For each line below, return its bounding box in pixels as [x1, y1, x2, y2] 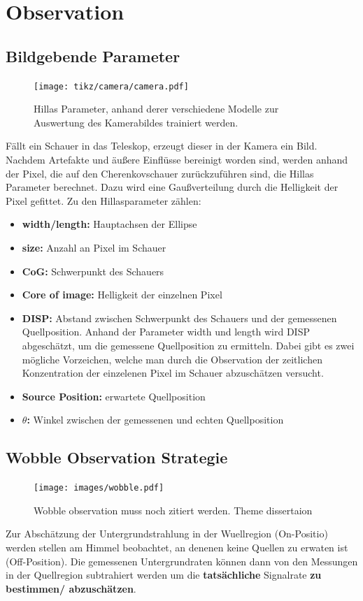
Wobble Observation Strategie [6, 447, 228, 468]
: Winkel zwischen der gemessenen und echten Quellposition [27, 412, 284, 427]
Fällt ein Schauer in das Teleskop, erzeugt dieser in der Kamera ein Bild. [6, 138, 318, 153]
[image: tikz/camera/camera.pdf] [34, 81, 189, 92]
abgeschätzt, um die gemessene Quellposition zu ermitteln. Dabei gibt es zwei [22, 338, 355, 352]
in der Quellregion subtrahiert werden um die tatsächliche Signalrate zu [6, 567, 322, 582]
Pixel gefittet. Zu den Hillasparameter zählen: [6, 193, 201, 208]
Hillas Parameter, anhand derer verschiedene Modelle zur [34, 101, 279, 116]
